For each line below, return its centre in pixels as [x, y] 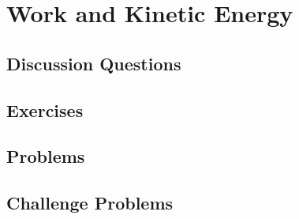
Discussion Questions [94, 63]
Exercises [45, 109]
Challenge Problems [90, 203]
